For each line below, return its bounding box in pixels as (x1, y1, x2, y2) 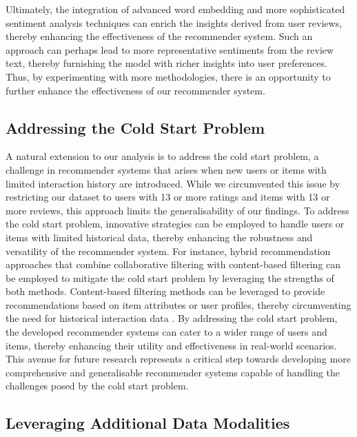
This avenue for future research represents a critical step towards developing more (6, 352, 351, 366)
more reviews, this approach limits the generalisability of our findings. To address (6, 203, 349, 217)
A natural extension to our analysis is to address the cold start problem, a (6, 149, 319, 163)
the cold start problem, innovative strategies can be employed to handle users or (6, 216, 345, 231)
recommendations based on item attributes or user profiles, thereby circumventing (6, 297, 351, 312)
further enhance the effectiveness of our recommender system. (6, 83, 265, 97)
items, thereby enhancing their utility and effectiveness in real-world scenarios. (6, 338, 337, 352)
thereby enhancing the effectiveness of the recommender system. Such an (6, 29, 313, 43)
